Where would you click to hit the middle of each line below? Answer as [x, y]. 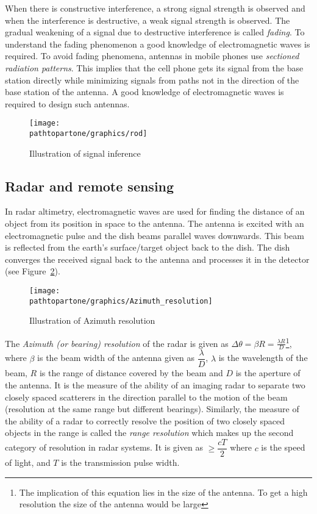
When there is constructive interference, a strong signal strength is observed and [155, 8]
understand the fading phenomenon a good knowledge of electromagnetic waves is [158, 44]
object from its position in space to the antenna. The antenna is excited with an [155, 223]
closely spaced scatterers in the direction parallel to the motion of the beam [146, 397]
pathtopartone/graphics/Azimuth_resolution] [121, 301]
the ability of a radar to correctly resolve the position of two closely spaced [145, 420]
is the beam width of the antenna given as [116, 358]
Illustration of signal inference [85, 153]
